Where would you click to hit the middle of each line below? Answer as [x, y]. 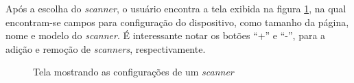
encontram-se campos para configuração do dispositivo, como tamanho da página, [177, 22]
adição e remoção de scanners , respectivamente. [106, 48]
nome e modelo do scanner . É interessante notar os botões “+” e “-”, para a [166, 35]
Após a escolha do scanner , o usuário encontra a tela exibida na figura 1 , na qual [176, 8]
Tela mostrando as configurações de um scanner [133, 72]
